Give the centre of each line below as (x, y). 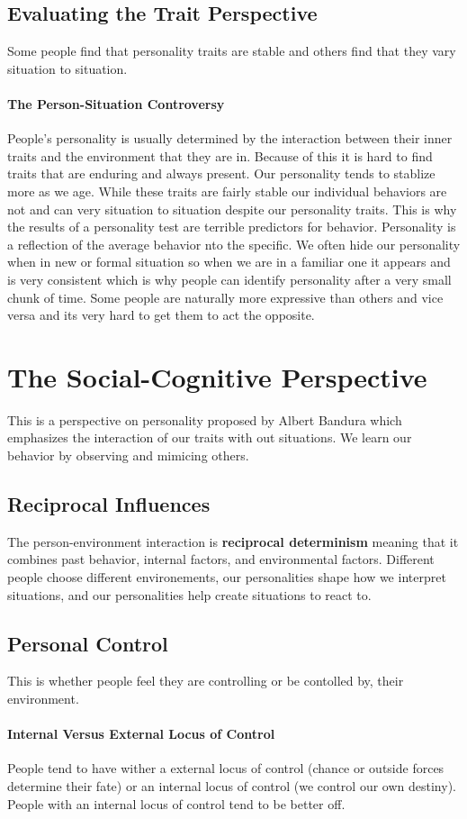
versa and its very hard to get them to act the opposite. (161, 315)
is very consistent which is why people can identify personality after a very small (229, 279)
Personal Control (88, 643)
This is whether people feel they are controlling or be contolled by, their (206, 681)
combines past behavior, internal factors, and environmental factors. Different (221, 559)
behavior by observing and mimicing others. (128, 455)
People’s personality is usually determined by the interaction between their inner (230, 138)
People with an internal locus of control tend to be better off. (176, 803)
